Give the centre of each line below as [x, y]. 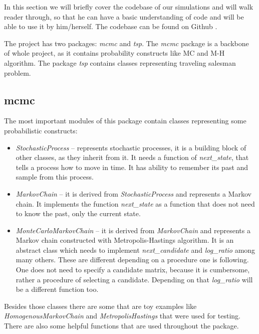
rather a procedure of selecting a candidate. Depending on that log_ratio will [134, 279]
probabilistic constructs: [41, 130]
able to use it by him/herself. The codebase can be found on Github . [111, 26]
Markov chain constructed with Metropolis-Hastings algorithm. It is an [125, 240]
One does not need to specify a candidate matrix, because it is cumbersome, [133, 270]
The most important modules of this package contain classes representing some [125, 121]
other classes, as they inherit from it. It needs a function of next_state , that [132, 157]
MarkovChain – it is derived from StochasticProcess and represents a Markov [134, 193]
